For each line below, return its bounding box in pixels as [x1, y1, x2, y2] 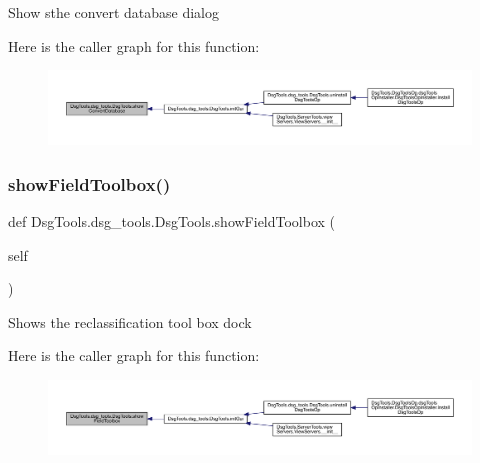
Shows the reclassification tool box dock [8, 311, 252, 332]
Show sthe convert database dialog [8, 2, 219, 22]
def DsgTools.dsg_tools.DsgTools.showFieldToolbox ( [8, 210, 336, 231]
